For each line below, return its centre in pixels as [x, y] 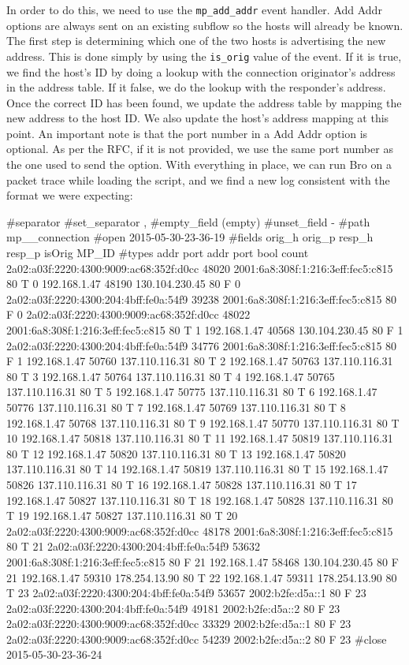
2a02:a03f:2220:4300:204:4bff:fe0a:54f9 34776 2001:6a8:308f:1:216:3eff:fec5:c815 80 [202, 345]
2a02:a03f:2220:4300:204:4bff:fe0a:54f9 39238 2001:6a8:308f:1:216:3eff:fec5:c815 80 [202, 299]
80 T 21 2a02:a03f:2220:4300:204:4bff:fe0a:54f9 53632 [134, 546]
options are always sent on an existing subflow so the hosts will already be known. [205, 25]
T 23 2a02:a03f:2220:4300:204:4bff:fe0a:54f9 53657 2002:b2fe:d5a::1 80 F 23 [186, 593]
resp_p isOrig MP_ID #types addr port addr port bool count [158, 253]
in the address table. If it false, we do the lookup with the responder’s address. [196, 87]
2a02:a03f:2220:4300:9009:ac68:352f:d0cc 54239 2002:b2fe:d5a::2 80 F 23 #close [197, 639]
